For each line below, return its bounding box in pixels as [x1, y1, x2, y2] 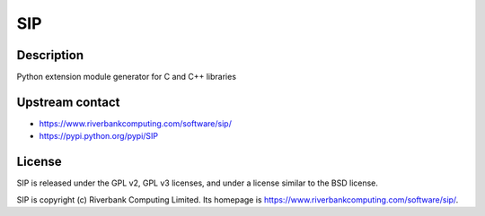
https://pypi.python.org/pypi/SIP [39, 131, 159, 142]
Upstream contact [16, 94, 120, 109]
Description [16, 48, 84, 63]
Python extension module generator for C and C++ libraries [16, 72, 237, 82]
